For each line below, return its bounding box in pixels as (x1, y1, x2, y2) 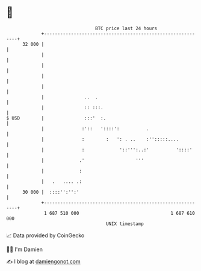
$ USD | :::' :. (6, 115, 107, 121)
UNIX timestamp (105, 220, 144, 227)
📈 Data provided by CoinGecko (6, 232, 85, 239)
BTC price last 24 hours (95, 25, 158, 31)
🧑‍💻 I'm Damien (6, 246, 43, 253)
